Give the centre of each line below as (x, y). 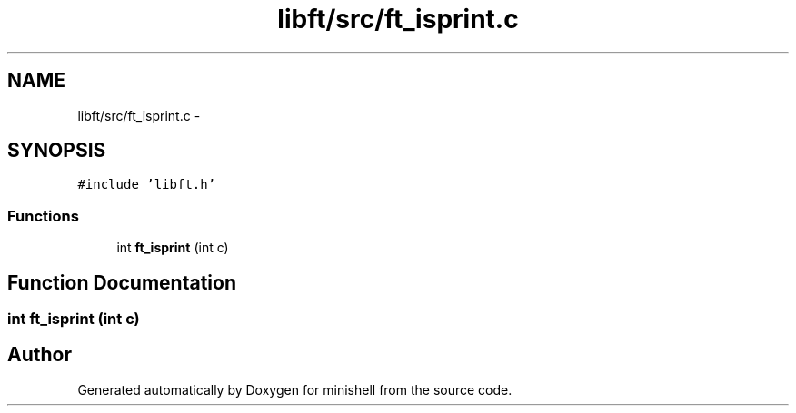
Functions (43, 216)
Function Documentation (122, 282)
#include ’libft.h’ (147, 185)
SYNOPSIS (57, 151)
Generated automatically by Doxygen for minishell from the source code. (295, 389)
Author (40, 355)
